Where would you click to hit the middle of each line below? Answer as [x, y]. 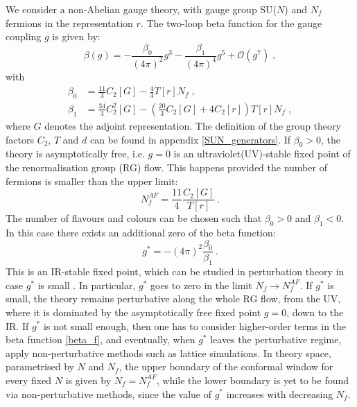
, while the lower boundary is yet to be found [253, 380]
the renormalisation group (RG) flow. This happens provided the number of [166, 167]
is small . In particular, [87, 285]
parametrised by [40, 366]
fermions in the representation [69, 23]
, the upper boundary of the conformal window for [226, 366]
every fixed [29, 380]
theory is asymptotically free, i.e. [75, 154]
